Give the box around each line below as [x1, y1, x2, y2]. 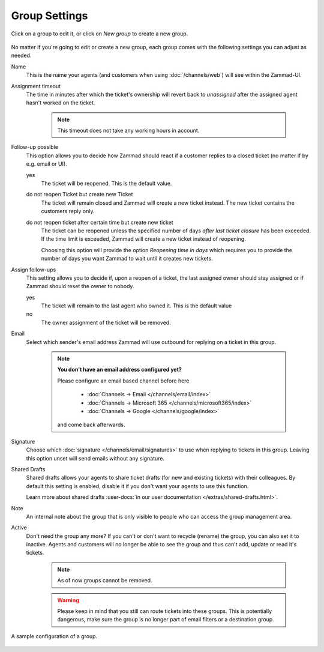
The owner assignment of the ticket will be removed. [41, 319, 171, 326]
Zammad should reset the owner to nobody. [26, 283, 134, 290]
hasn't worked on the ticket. [26, 99, 95, 106]
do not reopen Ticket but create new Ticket [26, 191, 133, 198]
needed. [11, 52, 32, 59]
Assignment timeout [11, 82, 61, 89]
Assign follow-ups [11, 266, 56, 273]
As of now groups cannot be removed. [57, 577, 152, 584]
